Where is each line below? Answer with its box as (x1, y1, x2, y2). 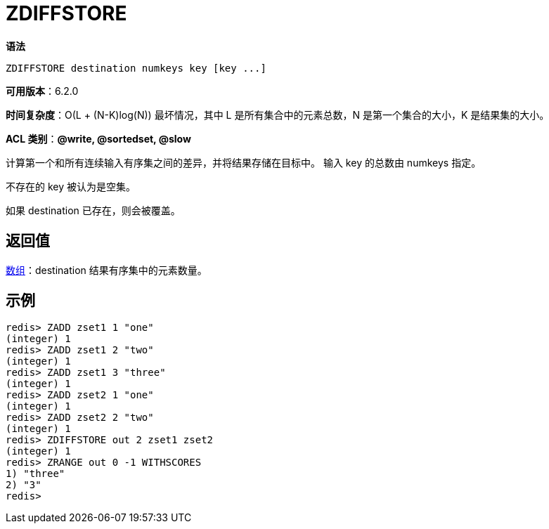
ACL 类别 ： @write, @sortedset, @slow (6, 132, 191, 145)
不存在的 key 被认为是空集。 (6, 180, 136, 192)
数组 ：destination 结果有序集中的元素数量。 (6, 263, 207, 276)
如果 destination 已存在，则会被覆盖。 (6, 204, 181, 216)
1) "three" (6, 468, 65, 480)
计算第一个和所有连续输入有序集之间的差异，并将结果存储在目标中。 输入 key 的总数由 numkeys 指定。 (6, 156, 482, 169)
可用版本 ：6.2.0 (6, 84, 79, 97)
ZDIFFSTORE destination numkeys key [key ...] (6, 62, 266, 74)
